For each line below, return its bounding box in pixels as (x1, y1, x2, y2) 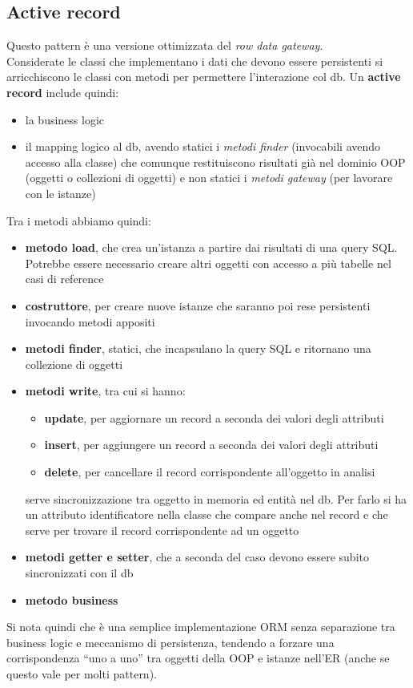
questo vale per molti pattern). (6, 666, 157, 682)
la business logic (25, 111, 105, 127)
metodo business (25, 591, 118, 608)
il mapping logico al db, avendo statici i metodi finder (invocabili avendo (25, 138, 381, 155)
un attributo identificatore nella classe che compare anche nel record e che (25, 506, 388, 523)
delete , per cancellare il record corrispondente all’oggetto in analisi (44, 463, 375, 480)
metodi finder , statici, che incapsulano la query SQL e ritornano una (25, 340, 371, 357)
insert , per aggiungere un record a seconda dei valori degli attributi (44, 436, 379, 453)
